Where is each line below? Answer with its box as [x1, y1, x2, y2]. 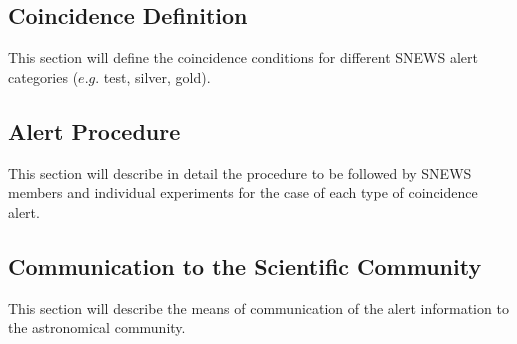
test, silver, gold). [103, 66, 211, 87]
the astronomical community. [8, 317, 186, 338]
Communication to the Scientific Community [8, 250, 482, 281]
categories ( [8, 66, 79, 87]
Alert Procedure [8, 115, 181, 146]
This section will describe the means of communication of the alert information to [8, 297, 509, 318]
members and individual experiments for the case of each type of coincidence [8, 182, 478, 203]
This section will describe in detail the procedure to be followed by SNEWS [8, 162, 472, 183]
